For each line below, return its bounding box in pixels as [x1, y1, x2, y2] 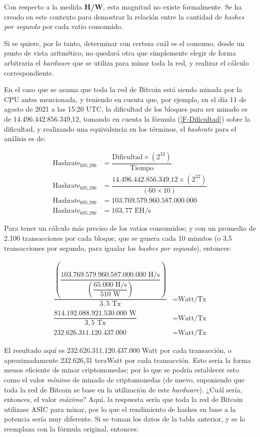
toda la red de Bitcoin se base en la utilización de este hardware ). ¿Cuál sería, [4, 384, 242, 394]
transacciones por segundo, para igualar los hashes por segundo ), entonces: [4, 242, 231, 253]
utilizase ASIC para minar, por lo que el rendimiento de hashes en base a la [4, 403, 236, 414]
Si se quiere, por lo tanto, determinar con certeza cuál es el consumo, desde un [4, 38, 244, 48]
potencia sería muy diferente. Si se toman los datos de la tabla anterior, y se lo [4, 413, 245, 424]
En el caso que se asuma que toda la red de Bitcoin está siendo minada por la [4, 84, 242, 95]
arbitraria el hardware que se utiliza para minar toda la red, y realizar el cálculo [4, 57, 249, 68]
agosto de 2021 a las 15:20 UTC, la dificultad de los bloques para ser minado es [4, 104, 248, 114]
